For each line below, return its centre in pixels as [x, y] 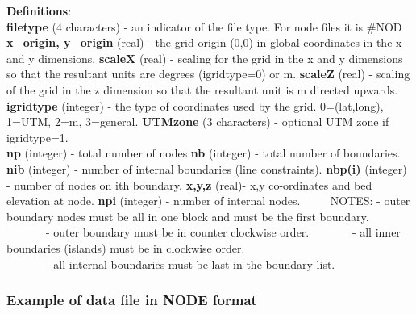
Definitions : [39, 10]
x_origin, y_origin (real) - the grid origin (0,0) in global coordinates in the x [204, 42]
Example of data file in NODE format [132, 300]
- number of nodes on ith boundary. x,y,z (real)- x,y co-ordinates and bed [189, 184]
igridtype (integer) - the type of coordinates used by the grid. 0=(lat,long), [195, 105]
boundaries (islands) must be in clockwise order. [126, 247]
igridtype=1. [37, 137]
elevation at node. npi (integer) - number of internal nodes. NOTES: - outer [208, 201]
